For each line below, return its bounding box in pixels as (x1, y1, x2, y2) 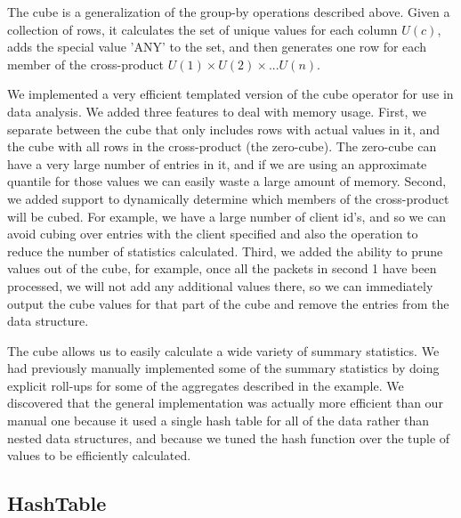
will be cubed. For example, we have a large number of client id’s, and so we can (7, 206, 447, 225)
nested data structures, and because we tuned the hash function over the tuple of (7, 428, 450, 447)
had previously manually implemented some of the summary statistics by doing (7, 359, 440, 377)
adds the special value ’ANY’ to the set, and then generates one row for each (7, 37, 426, 56)
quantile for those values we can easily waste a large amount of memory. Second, (7, 172, 447, 190)
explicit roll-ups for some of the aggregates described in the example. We (7, 376, 404, 394)
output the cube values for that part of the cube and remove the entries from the (7, 294, 449, 312)
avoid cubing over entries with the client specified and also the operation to (7, 224, 418, 243)
